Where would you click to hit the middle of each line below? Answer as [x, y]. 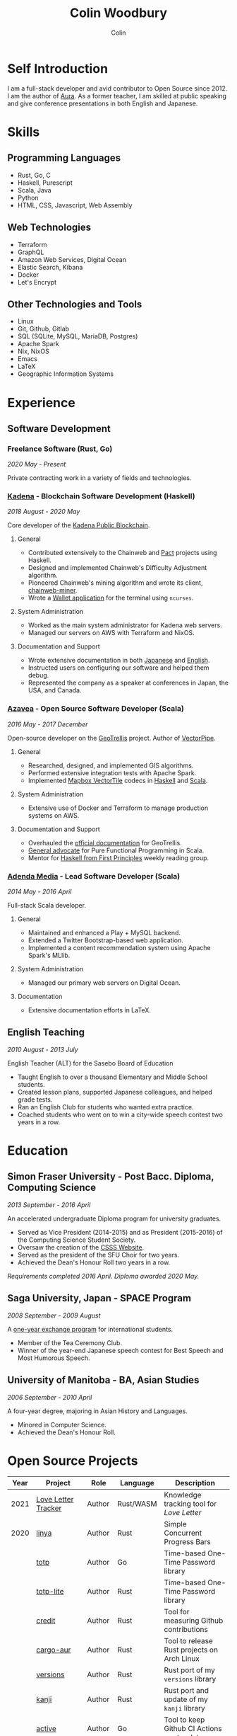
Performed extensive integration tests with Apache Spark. [112, 772]
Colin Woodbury [119, 13]
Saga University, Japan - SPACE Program [99, 1298]
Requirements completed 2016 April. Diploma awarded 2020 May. [103, 1276]
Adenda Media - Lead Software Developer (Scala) [94, 876]
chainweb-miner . [53, 590]
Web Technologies [49, 228]
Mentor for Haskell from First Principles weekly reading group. [119, 857]
